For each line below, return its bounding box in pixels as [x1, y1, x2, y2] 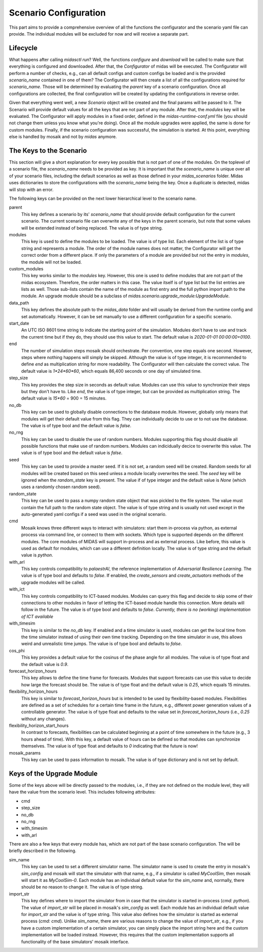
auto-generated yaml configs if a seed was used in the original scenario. [21, 511, 167, 517]
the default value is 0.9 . [21, 661, 69, 667]
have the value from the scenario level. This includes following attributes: [9, 789, 156, 795]
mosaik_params [9, 750, 41, 756]
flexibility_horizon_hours [9, 688, 58, 694]
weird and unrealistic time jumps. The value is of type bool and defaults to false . [21, 641, 182, 647]
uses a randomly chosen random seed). [21, 484, 101, 490]
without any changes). [21, 716, 66, 722]
